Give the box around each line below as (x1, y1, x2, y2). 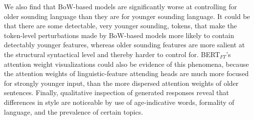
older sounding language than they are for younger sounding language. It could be (4, 11, 250, 21)
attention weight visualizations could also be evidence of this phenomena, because (4, 59, 249, 69)
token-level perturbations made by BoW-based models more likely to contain (4, 30, 234, 40)
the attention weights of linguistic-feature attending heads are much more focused (4, 68, 249, 79)
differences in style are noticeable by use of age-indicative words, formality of (4, 97, 234, 107)
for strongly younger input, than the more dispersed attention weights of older (4, 78, 239, 88)
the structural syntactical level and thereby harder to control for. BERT (4, 49, 220, 59)
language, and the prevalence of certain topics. (4, 106, 143, 117)
